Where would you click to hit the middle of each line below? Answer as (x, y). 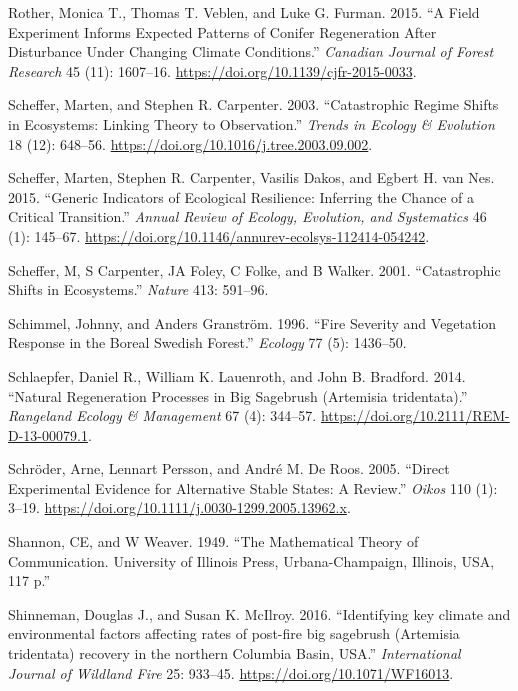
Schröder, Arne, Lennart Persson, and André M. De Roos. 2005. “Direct (229, 468)
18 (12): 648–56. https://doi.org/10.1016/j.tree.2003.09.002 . (190, 143)
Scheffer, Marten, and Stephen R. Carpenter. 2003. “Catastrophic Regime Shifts (253, 104)
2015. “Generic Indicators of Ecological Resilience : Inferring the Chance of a (241, 196)
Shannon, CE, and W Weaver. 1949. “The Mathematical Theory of (213, 541)
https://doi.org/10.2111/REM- (415, 415)
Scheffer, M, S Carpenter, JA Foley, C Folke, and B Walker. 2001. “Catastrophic (254, 269)
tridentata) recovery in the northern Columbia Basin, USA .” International (234, 653)
